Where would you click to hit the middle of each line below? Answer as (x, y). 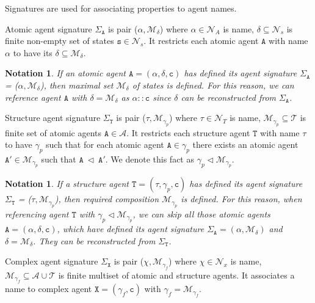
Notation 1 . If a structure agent (67, 184)
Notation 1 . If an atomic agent (65, 73)
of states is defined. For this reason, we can (213, 85)
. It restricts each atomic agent (201, 41)
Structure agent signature (53, 118)
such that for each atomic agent (105, 144)
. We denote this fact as (150, 159)
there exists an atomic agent (245, 144)
